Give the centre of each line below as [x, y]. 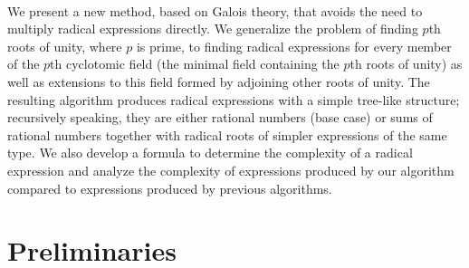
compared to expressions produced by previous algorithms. [170, 188]
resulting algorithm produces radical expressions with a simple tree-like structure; [234, 99]
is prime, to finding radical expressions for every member [294, 46]
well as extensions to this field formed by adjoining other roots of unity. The [219, 81]
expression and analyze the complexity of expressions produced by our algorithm [231, 170]
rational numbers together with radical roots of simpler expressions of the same [227, 134]
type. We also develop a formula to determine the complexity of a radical [210, 153]
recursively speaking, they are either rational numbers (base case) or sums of [220, 117]
